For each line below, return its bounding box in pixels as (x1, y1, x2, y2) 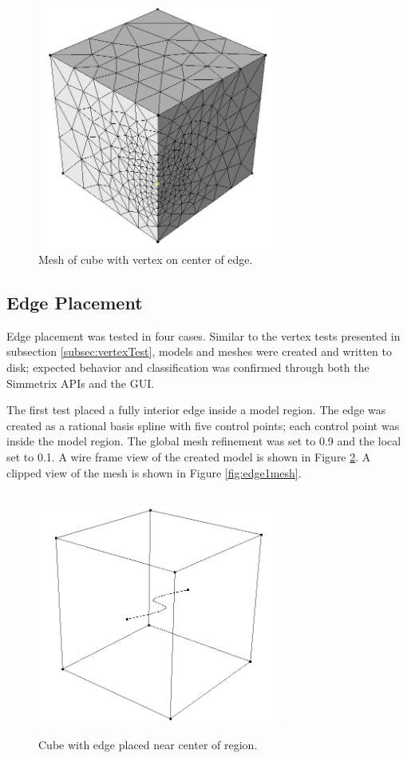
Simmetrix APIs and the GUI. (6, 374, 155, 391)
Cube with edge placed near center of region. (38, 736, 258, 753)
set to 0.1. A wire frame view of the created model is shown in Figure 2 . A (6, 448, 371, 465)
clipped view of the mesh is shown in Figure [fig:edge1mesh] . (6, 464, 302, 481)
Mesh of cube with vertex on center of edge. (38, 250, 253, 267)
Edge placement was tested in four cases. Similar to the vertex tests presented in (6, 327, 401, 344)
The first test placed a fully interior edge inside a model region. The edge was (6, 401, 386, 418)
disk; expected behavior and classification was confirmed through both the (6, 358, 369, 375)
